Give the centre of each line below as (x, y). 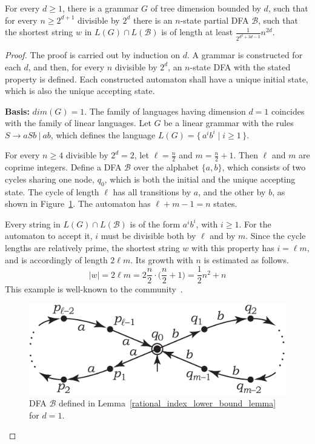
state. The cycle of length (52, 191)
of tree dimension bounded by (206, 8)
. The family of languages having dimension (165, 111)
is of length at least (197, 32)
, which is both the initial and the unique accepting (200, 179)
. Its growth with (162, 259)
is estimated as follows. (246, 259)
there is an (153, 20)
